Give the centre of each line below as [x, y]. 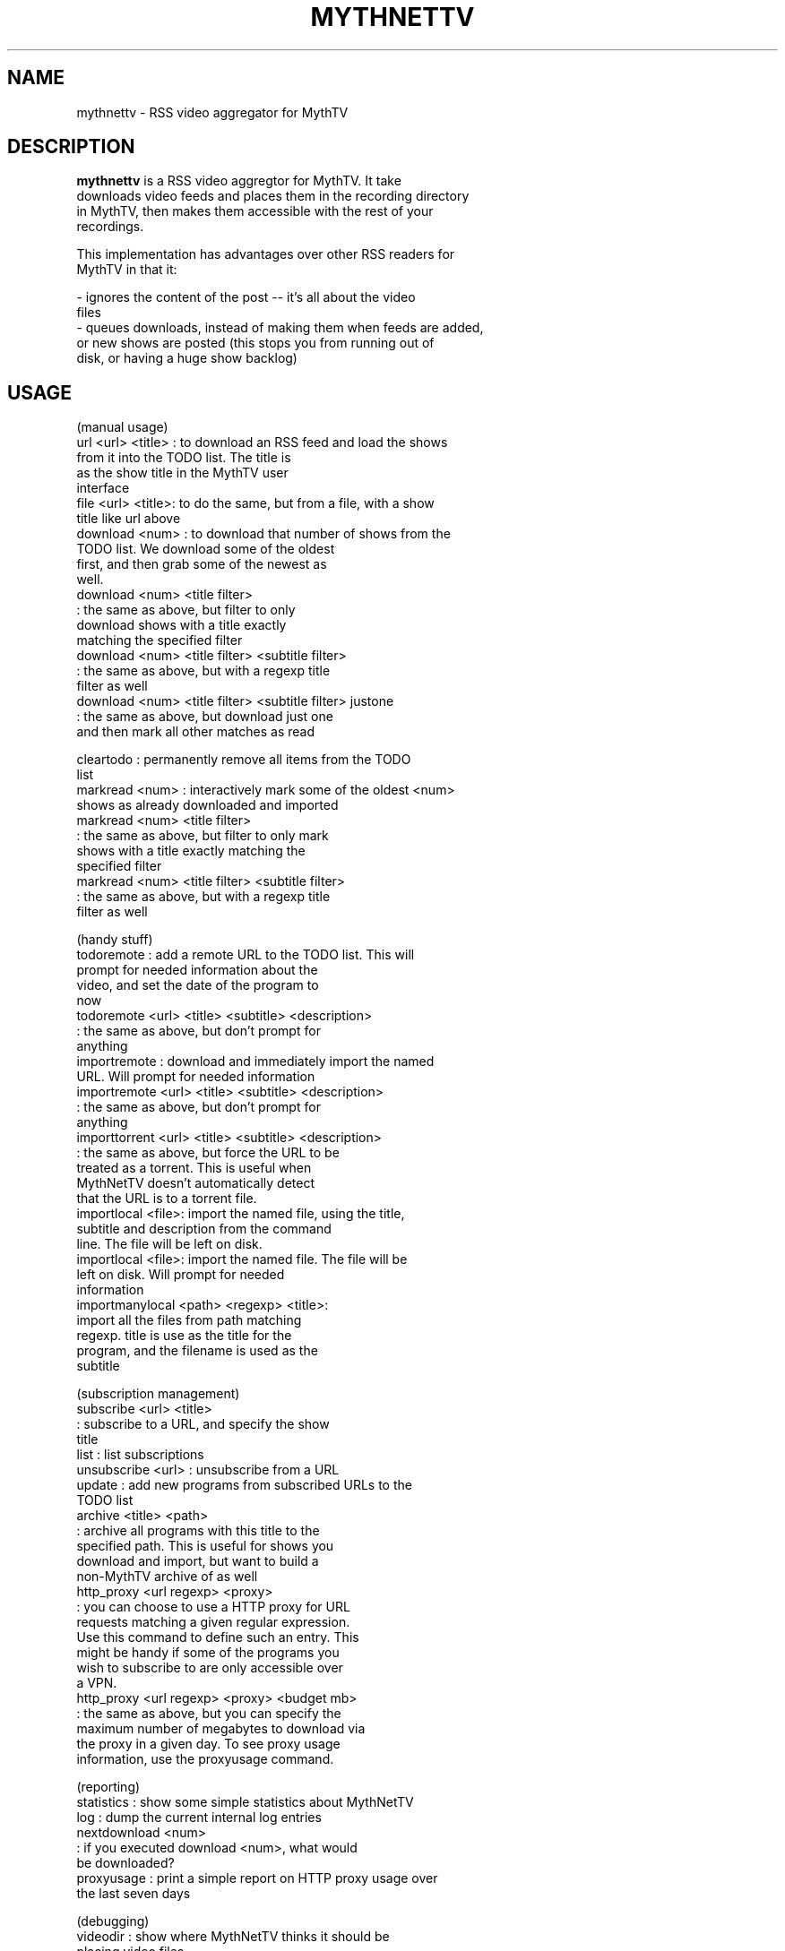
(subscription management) [158, 1394]
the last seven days [134, 1894]
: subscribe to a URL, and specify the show [203, 1424]
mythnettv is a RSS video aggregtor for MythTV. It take [239, 181]
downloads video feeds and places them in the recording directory [273, 196]
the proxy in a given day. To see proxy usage [208, 1744]
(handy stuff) [115, 940]
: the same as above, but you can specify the [209, 1714]
